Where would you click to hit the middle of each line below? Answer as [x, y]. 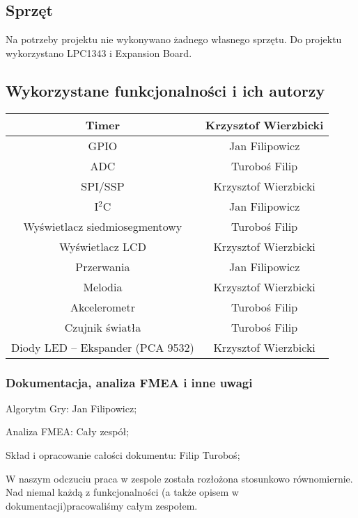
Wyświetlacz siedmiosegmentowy [103, 226]
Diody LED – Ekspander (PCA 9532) [103, 347]
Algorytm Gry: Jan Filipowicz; [71, 408]
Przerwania [103, 266]
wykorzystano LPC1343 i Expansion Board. [99, 52]
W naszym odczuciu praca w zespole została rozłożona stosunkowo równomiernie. [179, 478]
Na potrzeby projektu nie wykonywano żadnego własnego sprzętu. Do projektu [174, 39]
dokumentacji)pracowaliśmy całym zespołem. [102, 505]
